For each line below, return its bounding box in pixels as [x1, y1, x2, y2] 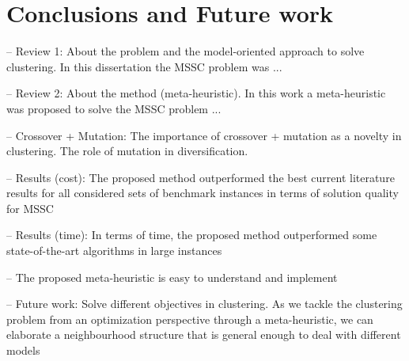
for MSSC [6, 199, 54, 216]
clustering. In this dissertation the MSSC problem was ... [6, 58, 282, 74]
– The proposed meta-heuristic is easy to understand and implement [6, 268, 338, 285]
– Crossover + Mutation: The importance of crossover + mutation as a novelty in [6, 127, 402, 143]
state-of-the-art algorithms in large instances [6, 242, 222, 259]
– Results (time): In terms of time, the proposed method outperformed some [6, 226, 377, 243]
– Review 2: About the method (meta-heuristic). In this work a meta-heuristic [6, 85, 386, 101]
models [6, 342, 40, 359]
